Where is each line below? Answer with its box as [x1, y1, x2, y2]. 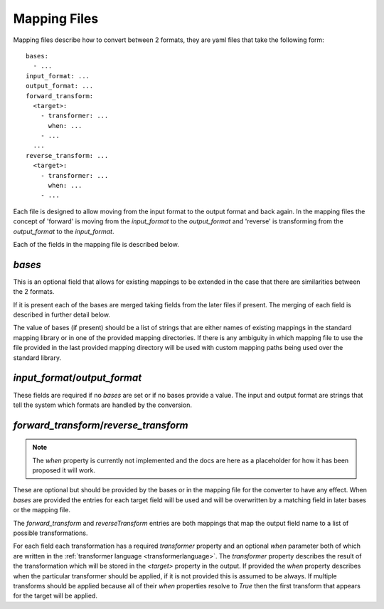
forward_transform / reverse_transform [13, 419, 188, 431]
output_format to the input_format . [13, 227, 114, 235]
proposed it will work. [32, 466, 96, 475]
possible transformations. [13, 529, 88, 537]
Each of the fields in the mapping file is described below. [13, 240, 179, 248]
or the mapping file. [13, 506, 71, 514]
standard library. [13, 353, 62, 362]
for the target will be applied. [13, 591, 97, 600]
